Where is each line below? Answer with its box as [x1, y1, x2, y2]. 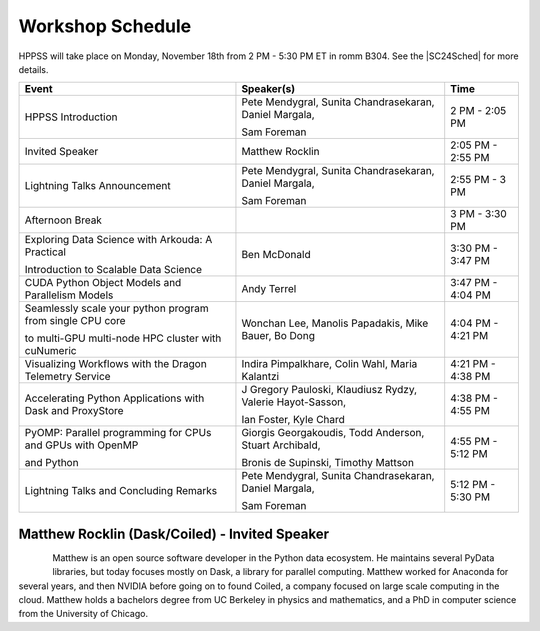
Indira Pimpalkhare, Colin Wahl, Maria [241, 357, 418, 371]
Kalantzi [241, 370, 280, 384]
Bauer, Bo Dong [241, 329, 315, 343]
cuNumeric [24, 344, 77, 358]
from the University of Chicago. [18, 608, 149, 620]
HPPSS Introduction [24, 110, 118, 124]
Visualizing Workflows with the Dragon [24, 357, 207, 371]
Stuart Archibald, [241, 438, 321, 452]
